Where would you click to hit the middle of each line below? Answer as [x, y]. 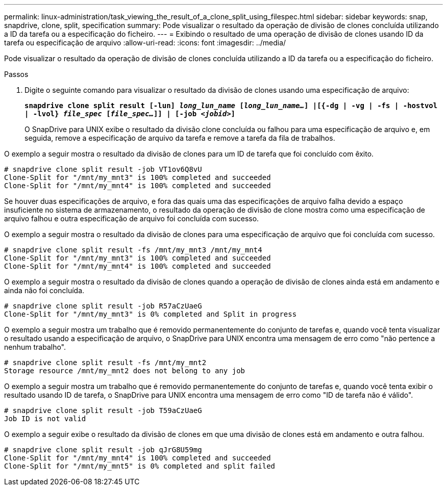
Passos [16, 74]
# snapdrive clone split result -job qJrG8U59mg [103, 450]
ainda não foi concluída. [44, 290]
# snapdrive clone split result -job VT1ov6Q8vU [103, 169]
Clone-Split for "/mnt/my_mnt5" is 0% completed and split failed [140, 466]
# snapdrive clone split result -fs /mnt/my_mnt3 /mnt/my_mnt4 [133, 250]
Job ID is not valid [45, 419]
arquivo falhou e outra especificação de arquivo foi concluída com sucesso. [132, 218]
